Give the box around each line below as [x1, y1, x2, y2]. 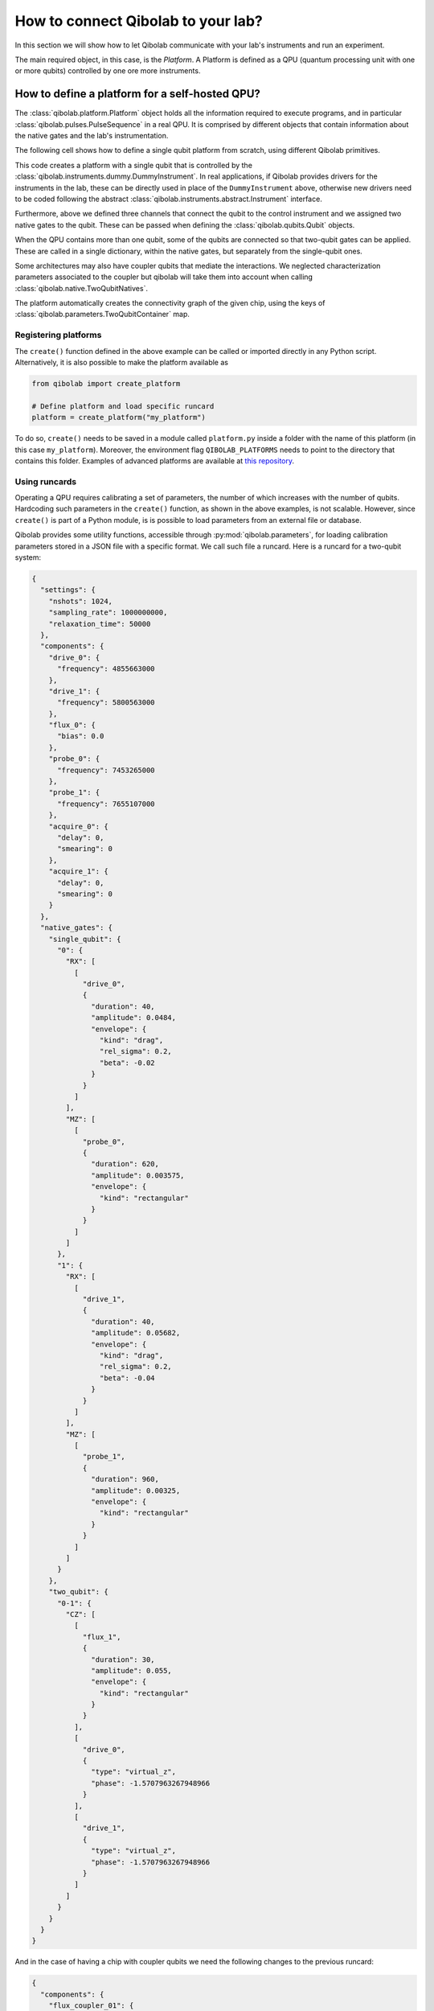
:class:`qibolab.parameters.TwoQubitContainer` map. [14, 310, 190, 319]
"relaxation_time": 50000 [48, 619, 151, 628]
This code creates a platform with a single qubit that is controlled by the [14, 160, 253, 170]
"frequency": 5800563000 [57, 698, 156, 707]
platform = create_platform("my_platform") [31, 413, 207, 422]
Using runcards [14, 475, 77, 487]
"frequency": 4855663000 [57, 664, 156, 673]
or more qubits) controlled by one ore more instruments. [14, 66, 201, 76]
